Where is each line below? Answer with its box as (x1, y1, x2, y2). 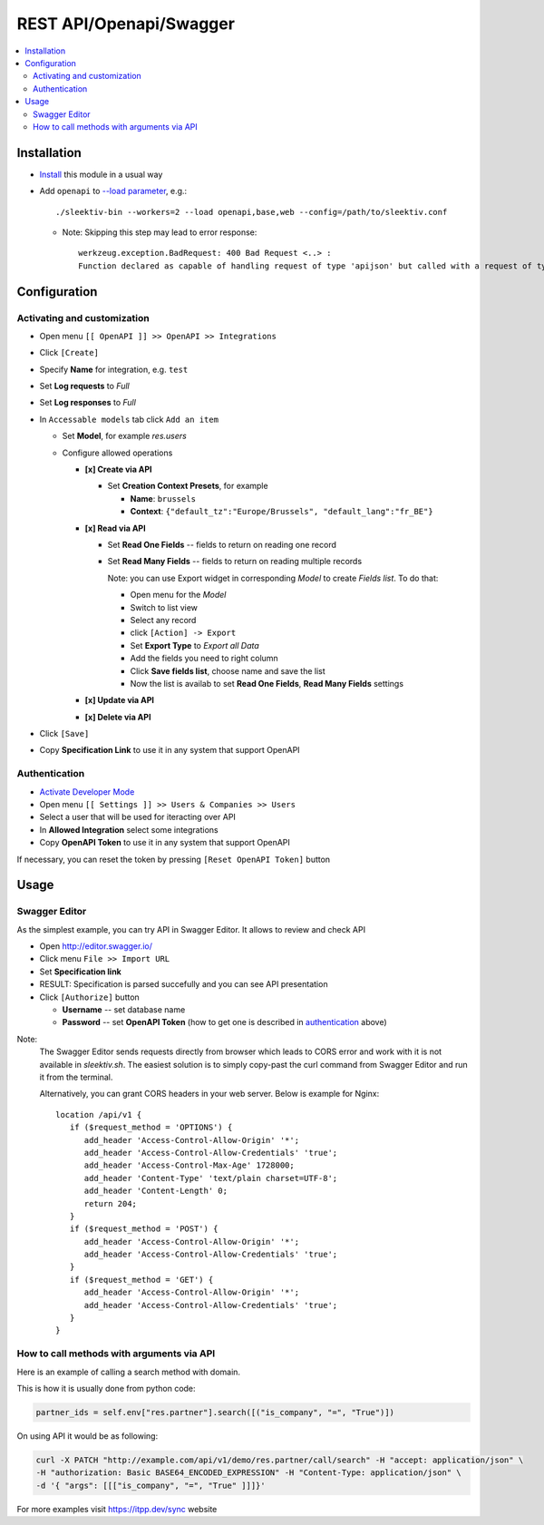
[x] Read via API (84, 523, 146, 533)
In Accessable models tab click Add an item (39, 414, 219, 425)
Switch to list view (130, 601, 199, 612)
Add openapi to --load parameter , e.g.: (39, 186, 188, 197)
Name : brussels (130, 493, 197, 503)
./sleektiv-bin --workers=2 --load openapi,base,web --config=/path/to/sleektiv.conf (55, 207, 448, 217)
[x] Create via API (84, 464, 153, 475)
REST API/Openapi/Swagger (16, 14, 236, 34)
